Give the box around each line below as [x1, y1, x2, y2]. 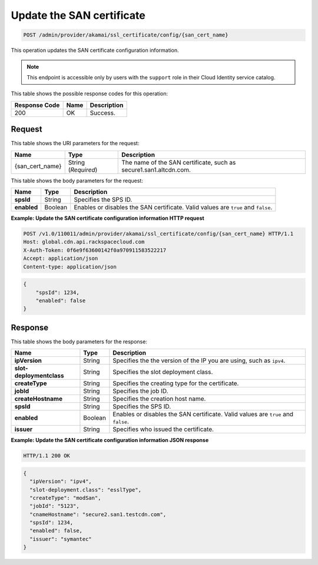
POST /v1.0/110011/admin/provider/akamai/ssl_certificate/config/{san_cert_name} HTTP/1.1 [23, 230, 294, 237]
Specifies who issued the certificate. [112, 425, 214, 433]
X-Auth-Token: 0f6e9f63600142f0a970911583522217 [23, 247, 167, 253]
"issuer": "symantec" [29, 536, 92, 542]
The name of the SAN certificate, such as [121, 158, 236, 166]
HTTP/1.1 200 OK [23, 453, 71, 459]
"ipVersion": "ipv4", [29, 478, 92, 485]
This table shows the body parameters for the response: [11, 338, 147, 345]
